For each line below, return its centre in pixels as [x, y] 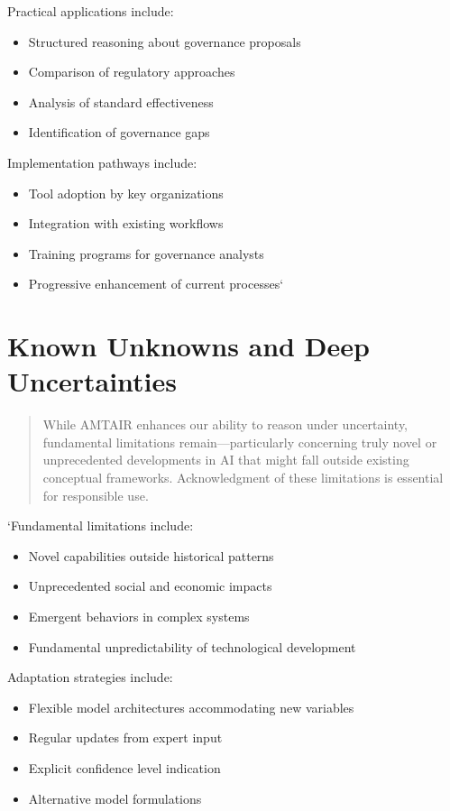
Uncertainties [92, 381]
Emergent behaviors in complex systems [139, 616]
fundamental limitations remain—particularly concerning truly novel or [240, 442]
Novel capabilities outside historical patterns [151, 555]
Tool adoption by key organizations [126, 193]
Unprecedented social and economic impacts [150, 586]
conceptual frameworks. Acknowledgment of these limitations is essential [243, 478]
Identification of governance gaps [119, 132]
